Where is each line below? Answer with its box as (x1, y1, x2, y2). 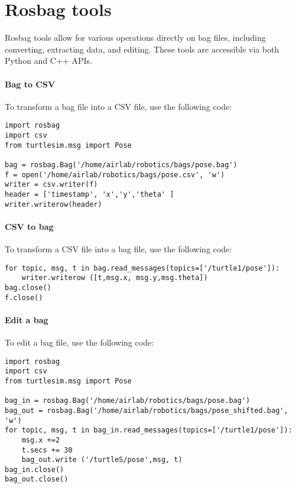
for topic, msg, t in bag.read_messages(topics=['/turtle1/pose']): (5, 263, 280, 272)
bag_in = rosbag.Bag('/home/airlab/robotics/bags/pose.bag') (5, 396, 251, 405)
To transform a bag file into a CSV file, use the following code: (5, 100, 232, 112)
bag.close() (5, 283, 51, 292)
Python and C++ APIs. (5, 54, 92, 67)
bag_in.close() (5, 465, 64, 474)
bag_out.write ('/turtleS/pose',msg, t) (21, 456, 183, 464)
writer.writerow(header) (5, 200, 102, 209)
